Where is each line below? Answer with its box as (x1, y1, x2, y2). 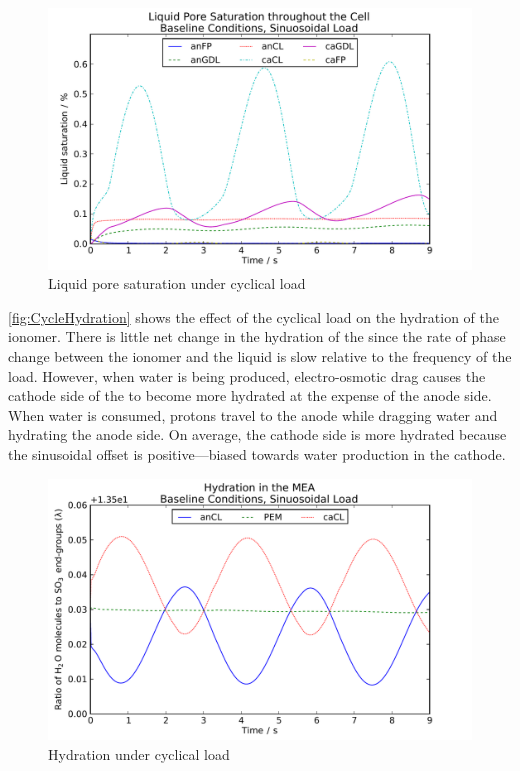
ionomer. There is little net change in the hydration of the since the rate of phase (8, 326, 506, 347)
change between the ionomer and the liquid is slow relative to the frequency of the (8, 346, 512, 367)
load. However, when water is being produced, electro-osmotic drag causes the (8, 365, 486, 386)
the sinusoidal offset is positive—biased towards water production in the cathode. (8, 444, 506, 465)
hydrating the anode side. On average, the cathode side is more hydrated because (8, 424, 507, 445)
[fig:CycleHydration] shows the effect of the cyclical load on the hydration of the (8, 306, 500, 327)
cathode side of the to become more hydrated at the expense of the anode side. (8, 385, 492, 406)
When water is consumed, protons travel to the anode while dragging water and (8, 404, 498, 425)
